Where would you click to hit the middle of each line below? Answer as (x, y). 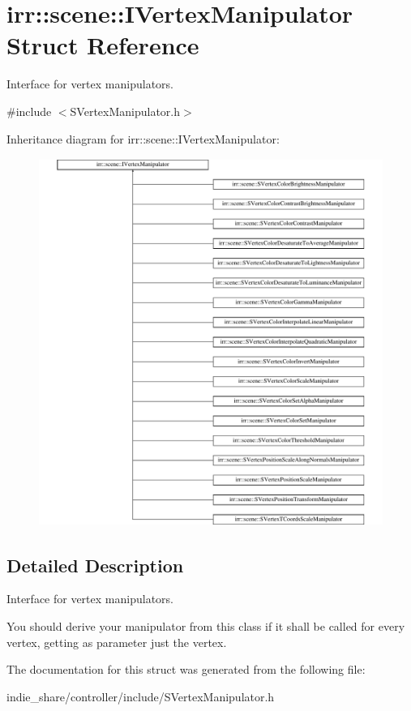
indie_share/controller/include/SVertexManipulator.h (141, 696)
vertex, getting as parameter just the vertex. (117, 642)
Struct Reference (103, 45)
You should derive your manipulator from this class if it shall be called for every (206, 626)
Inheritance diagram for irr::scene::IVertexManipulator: (143, 138)
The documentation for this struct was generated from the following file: (186, 669)
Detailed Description (95, 565)
